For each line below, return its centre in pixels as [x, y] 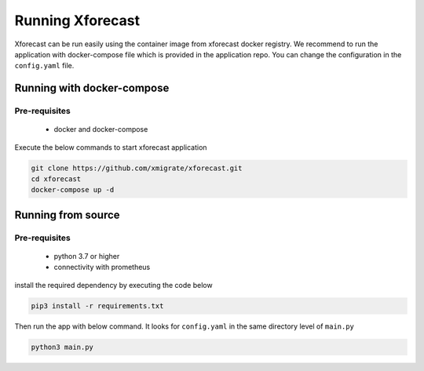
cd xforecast [56, 179]
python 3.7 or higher [87, 256]
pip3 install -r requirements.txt [97, 306]
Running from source [68, 215]
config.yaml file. [44, 66]
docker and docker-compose [101, 129]
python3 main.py [62, 347]
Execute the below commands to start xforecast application [111, 147]
